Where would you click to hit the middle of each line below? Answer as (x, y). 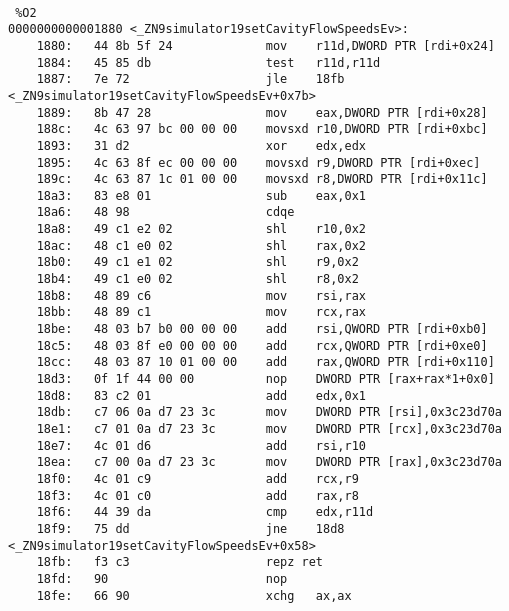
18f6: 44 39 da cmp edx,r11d (205, 512)
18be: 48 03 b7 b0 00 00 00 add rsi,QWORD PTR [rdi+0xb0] (262, 329)
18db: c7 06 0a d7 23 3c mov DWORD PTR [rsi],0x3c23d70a (269, 412)
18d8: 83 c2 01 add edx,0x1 (201, 395)
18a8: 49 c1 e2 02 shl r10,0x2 (201, 229)
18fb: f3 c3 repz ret (179, 562)
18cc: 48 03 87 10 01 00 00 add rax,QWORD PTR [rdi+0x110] (265, 362)
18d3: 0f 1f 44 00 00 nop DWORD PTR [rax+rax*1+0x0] (265, 379)
